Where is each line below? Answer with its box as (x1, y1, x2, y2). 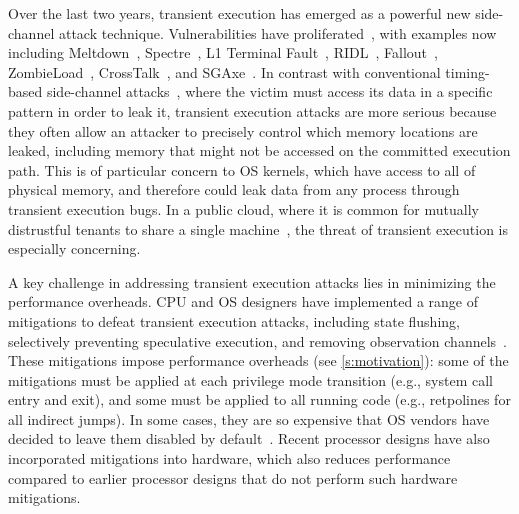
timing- (445, 61, 490, 82)
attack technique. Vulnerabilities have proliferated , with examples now (58, 22, 497, 43)
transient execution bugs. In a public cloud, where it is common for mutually (8, 198, 479, 219)
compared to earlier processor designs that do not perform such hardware (8, 467, 458, 488)
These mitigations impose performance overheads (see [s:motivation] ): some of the (8, 350, 509, 371)
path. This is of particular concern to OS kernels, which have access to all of (8, 159, 476, 180)
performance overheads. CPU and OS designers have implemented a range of (8, 291, 478, 312)
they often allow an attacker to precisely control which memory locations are (8, 120, 478, 141)
